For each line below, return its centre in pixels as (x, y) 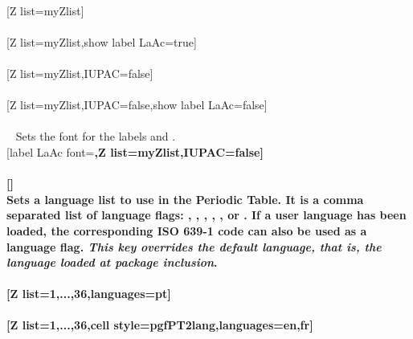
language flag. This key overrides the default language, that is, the (194, 246)
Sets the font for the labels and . (96, 136)
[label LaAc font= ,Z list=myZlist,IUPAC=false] (135, 151)
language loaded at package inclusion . (112, 262)
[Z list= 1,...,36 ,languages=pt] (89, 294)
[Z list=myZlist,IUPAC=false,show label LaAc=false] (137, 105)
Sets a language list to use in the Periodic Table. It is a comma (185, 199)
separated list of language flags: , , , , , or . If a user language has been (206, 215)
